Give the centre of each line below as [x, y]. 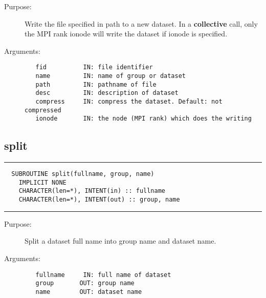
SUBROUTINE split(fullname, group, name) [83, 174]
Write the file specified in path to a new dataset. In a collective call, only [141, 23]
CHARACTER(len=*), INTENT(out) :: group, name [99, 200]
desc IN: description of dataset [107, 93]
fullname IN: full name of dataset [103, 275]
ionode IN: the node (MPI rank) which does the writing [143, 119]
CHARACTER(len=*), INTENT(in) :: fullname [92, 191]
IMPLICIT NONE [42, 182]
